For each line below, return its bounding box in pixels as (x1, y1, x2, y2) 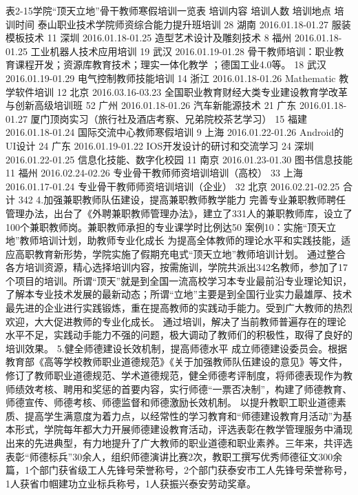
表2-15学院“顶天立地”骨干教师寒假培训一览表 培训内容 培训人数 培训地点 (6, 3, 331, 17)
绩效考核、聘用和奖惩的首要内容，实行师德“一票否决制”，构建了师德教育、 (14, 381, 352, 396)
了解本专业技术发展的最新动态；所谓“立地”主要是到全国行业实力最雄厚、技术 (6, 287, 352, 301)
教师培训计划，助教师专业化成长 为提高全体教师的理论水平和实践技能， (19, 233, 341, 247)
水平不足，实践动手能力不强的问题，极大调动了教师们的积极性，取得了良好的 (6, 327, 352, 342)
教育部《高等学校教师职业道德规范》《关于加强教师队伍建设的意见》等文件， (6, 354, 348, 369)
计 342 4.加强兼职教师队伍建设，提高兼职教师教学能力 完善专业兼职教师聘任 (6, 192, 346, 207)
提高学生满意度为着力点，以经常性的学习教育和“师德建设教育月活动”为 (24, 408, 343, 423)
